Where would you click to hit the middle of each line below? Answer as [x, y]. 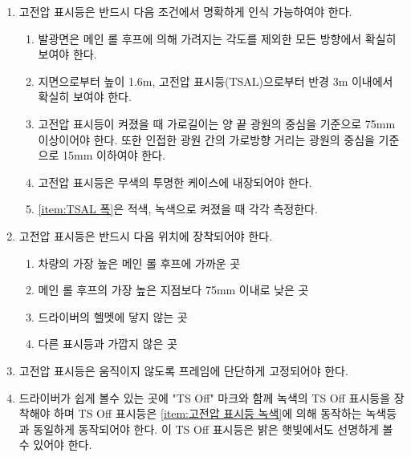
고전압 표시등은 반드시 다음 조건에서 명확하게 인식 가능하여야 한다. [185, 11]
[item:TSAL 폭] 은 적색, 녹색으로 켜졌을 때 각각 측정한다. [178, 209]
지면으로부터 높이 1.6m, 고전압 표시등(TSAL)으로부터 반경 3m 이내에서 [216, 81]
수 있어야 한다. [55, 445]
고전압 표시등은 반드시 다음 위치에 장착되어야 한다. [146, 235]
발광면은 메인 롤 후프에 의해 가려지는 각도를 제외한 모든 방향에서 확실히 [217, 38]
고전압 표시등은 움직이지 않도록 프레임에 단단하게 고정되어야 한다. [183, 370]
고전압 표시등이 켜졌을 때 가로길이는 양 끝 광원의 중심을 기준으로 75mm [217, 123]
